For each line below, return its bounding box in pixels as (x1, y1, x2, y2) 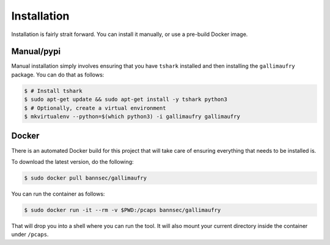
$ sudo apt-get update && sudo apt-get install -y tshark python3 (24, 96, 227, 103)
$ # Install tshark (24, 87, 82, 94)
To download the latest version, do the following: (11, 158, 134, 165)
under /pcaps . (11, 231, 49, 238)
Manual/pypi (11, 46, 61, 57)
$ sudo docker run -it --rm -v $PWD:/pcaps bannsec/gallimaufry (24, 207, 221, 213)
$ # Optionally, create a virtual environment (24, 104, 166, 111)
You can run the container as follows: (11, 190, 105, 197)
